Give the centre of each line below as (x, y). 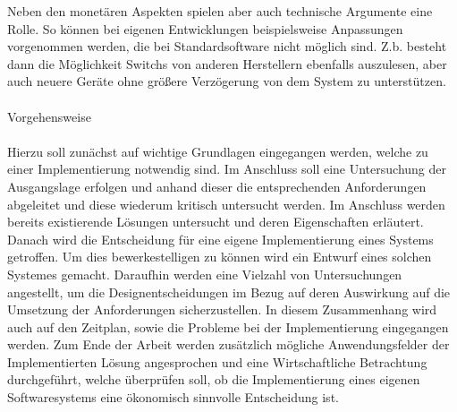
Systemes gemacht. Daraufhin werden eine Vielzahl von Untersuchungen (205, 274)
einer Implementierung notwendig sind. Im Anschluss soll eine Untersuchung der (227, 169)
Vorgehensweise (49, 116)
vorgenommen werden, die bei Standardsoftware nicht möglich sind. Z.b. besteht (227, 46)
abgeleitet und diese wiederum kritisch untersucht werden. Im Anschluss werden (226, 204)
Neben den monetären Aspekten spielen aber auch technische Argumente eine (220, 11)
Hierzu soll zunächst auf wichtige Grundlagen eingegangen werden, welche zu (218, 151)
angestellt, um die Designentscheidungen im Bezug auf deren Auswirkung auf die (229, 292)
